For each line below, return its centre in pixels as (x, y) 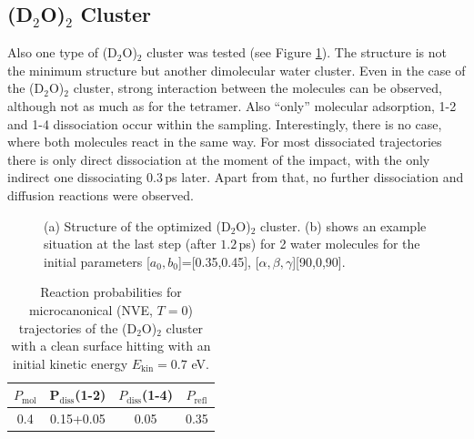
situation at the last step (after (130, 244)
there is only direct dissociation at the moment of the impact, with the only (219, 159)
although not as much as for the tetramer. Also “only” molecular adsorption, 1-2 (232, 105)
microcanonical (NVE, (91, 309)
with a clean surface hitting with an (111, 346)
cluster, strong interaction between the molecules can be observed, (257, 88)
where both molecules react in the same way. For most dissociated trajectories (225, 142)
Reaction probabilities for (111, 292)
